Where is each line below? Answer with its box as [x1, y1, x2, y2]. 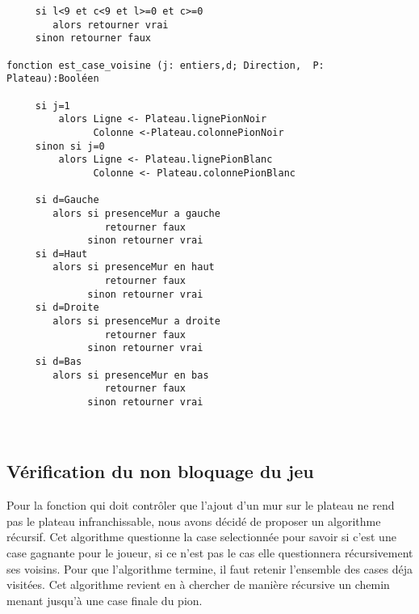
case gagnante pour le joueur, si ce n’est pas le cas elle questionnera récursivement [6, 544, 413, 561]
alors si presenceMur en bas [52, 369, 209, 381]
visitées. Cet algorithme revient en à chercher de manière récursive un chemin [6, 576, 390, 593]
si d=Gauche [35, 194, 99, 206]
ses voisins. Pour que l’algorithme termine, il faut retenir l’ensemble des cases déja [6, 560, 413, 577]
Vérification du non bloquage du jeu [6, 459, 314, 484]
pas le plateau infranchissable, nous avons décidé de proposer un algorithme [6, 512, 381, 529]
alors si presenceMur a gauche [52, 207, 220, 219]
